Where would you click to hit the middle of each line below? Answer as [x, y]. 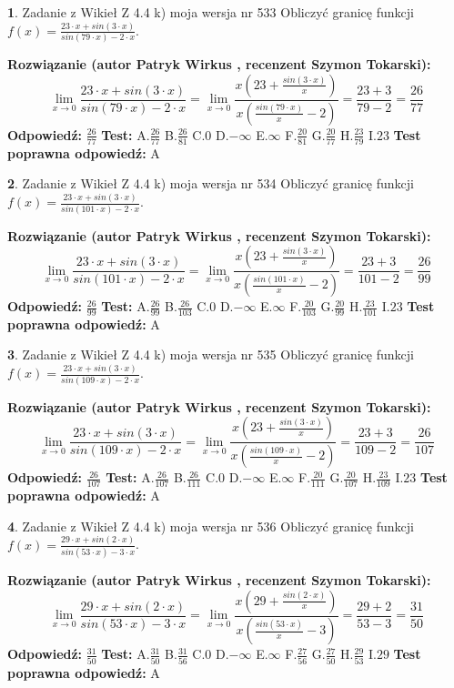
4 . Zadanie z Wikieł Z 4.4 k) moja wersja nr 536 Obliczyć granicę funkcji [211, 526]
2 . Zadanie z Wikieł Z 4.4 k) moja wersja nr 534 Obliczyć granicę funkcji [211, 183]
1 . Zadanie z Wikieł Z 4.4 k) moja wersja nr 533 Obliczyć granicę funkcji [211, 12]
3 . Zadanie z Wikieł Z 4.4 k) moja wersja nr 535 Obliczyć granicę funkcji [211, 354]
